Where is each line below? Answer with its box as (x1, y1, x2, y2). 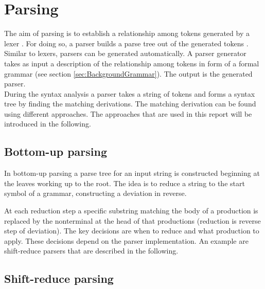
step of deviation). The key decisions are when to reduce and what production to (4, 225, 259, 236)
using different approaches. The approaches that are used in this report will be (4, 108, 252, 119)
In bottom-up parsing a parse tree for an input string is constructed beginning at (4, 168, 260, 178)
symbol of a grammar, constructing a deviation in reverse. (4, 188, 187, 198)
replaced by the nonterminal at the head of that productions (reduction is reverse (4, 215, 261, 226)
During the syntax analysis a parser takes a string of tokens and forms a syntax (4, 88, 255, 99)
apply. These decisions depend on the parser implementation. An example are (4, 235, 249, 246)
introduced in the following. (4, 118, 91, 129)
